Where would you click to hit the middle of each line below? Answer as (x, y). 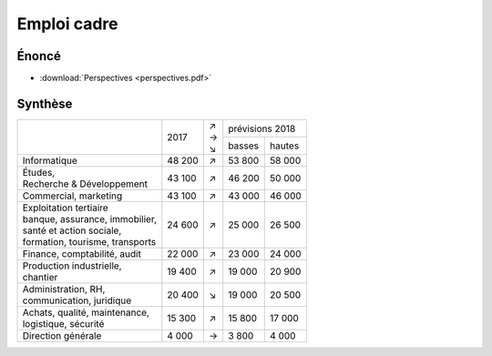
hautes (285, 146)
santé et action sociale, (72, 230)
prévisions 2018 (262, 128)
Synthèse (45, 103)
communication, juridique (77, 300)
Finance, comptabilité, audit (82, 253)
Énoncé (39, 56)
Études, (39, 172)
